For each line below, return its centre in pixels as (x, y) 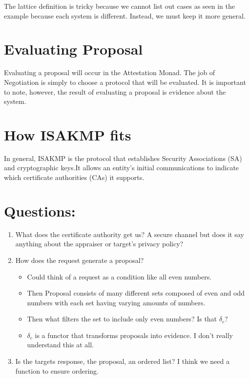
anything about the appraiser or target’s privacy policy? (99, 244)
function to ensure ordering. (57, 370)
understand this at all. (60, 345)
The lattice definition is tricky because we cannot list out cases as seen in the (120, 6)
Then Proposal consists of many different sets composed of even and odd (136, 293)
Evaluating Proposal (73, 49)
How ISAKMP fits (68, 134)
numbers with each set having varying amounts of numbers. (116, 302)
